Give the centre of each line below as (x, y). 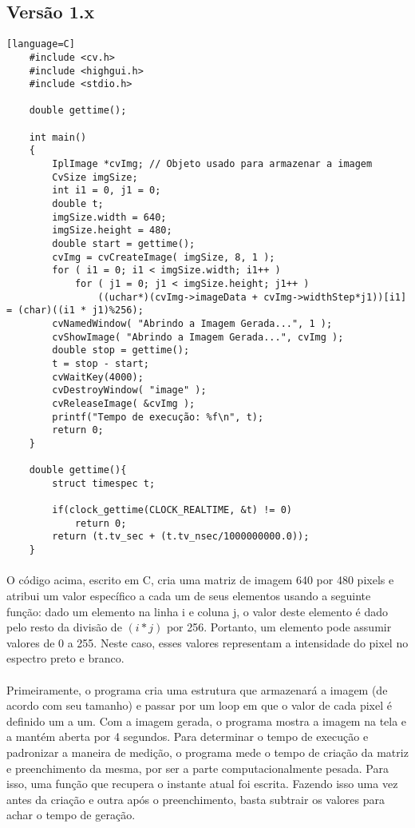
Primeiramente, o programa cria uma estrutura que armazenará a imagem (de (197, 689)
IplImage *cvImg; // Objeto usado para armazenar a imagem (212, 164)
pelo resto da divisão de (64, 627)
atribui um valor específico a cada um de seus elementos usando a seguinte (189, 595)
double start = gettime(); (124, 244)
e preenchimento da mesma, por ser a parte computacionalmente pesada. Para (198, 768)
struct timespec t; (104, 483)
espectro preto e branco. (65, 658)
